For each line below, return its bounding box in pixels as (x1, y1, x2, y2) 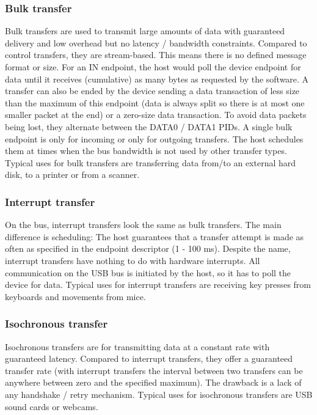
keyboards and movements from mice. (5, 290, 146, 303)
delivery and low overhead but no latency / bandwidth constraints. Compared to (5, 36, 307, 49)
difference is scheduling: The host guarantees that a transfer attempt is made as (5, 230, 304, 243)
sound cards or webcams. (5, 400, 98, 413)
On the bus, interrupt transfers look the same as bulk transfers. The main (5, 218, 282, 231)
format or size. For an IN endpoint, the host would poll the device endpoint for (5, 61, 301, 73)
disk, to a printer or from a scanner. (5, 168, 140, 181)
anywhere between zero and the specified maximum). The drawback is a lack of (5, 376, 302, 389)
